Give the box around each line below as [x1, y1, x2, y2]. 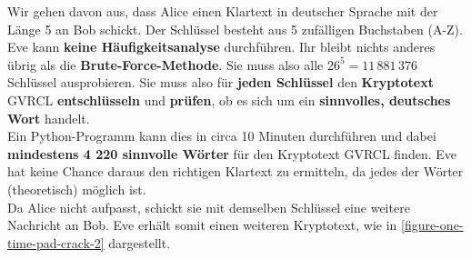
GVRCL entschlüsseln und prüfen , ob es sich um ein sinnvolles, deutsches [7, 90, 451, 109]
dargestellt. [108, 233, 171, 252]
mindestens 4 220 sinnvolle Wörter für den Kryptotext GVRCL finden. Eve [7, 144, 456, 163]
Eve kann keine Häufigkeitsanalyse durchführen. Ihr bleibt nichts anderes [7, 37, 436, 56]
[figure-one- [401, 215, 464, 234]
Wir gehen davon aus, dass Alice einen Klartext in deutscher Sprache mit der [7, 2, 438, 20]
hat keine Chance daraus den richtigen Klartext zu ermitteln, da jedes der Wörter [7, 162, 464, 181]
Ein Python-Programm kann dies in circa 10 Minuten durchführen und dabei [7, 126, 436, 145]
